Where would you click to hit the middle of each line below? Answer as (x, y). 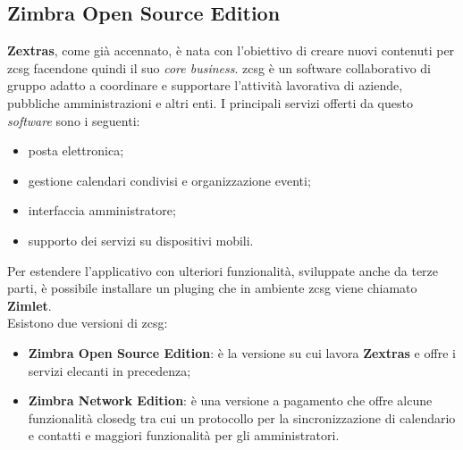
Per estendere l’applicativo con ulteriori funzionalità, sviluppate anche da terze (223, 270)
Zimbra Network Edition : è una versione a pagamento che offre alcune (230, 400)
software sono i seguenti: (74, 120)
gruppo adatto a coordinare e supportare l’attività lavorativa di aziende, (205, 85)
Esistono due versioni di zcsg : (88, 323)
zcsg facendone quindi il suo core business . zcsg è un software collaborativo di (219, 67)
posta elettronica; (76, 150)
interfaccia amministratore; (102, 210)
